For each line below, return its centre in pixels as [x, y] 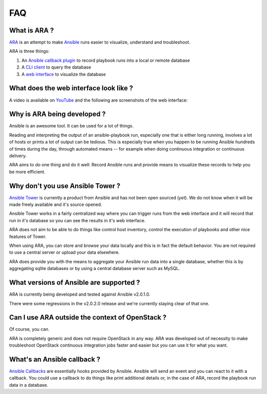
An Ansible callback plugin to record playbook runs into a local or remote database [106, 60]
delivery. [18, 156]
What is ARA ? [32, 30]
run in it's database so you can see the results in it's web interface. [77, 220]
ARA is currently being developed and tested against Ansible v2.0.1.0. [80, 294]
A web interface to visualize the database [64, 74]
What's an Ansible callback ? [55, 359]
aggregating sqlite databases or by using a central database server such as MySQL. [95, 269]
